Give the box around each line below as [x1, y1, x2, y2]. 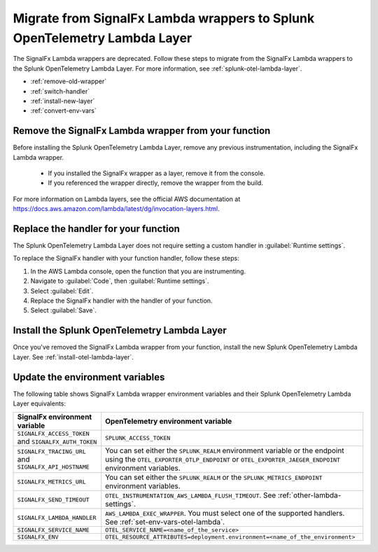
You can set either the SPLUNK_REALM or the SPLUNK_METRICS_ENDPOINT [105, 473, 323, 483]
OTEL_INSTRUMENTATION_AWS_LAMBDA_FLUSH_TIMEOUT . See [105, 490, 276, 500]
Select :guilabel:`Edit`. [30, 287, 94, 295]
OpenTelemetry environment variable [105, 417, 232, 427]
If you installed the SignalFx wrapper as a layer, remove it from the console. [48, 169, 265, 177]
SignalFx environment [17, 412, 92, 422]
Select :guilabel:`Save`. [30, 306, 97, 315]
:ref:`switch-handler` [30, 87, 90, 95]
